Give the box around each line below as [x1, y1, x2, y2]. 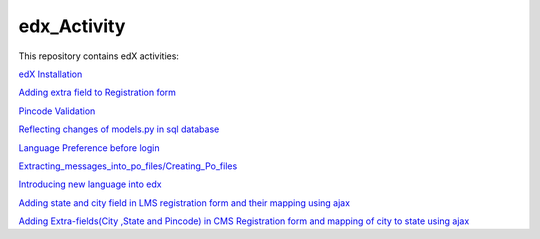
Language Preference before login [18, 141, 160, 154]
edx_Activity [18, 15, 126, 37]
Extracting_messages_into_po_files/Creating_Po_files [18, 160, 238, 172]
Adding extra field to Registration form [18, 86, 177, 99]
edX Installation [18, 68, 83, 80]
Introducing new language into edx [18, 178, 162, 190]
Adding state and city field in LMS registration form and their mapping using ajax [18, 196, 350, 209]
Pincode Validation [18, 105, 96, 117]
